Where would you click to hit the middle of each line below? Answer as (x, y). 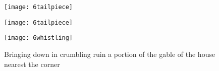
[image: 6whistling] (39, 38)
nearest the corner (32, 64)
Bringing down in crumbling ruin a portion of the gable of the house (110, 54)
